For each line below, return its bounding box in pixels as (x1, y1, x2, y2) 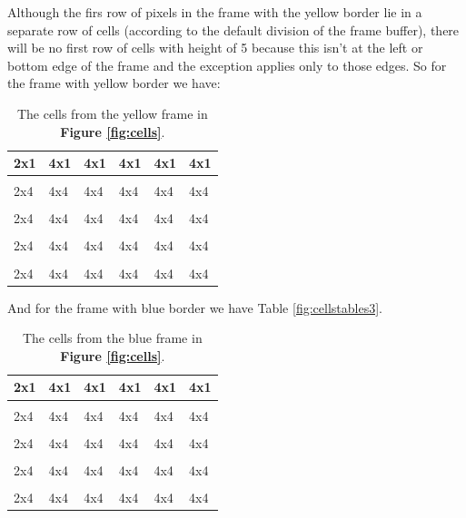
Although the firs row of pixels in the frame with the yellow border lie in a (7, 3, 422, 21)
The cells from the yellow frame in (16, 103, 208, 122)
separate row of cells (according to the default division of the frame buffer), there (7, 20, 460, 39)
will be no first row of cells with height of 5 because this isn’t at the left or (7, 38, 423, 57)
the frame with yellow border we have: (7, 73, 221, 93)
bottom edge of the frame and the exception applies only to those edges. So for (7, 55, 447, 74)
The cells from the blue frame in (22, 328, 203, 347)
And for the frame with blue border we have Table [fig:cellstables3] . (7, 298, 382, 317)
